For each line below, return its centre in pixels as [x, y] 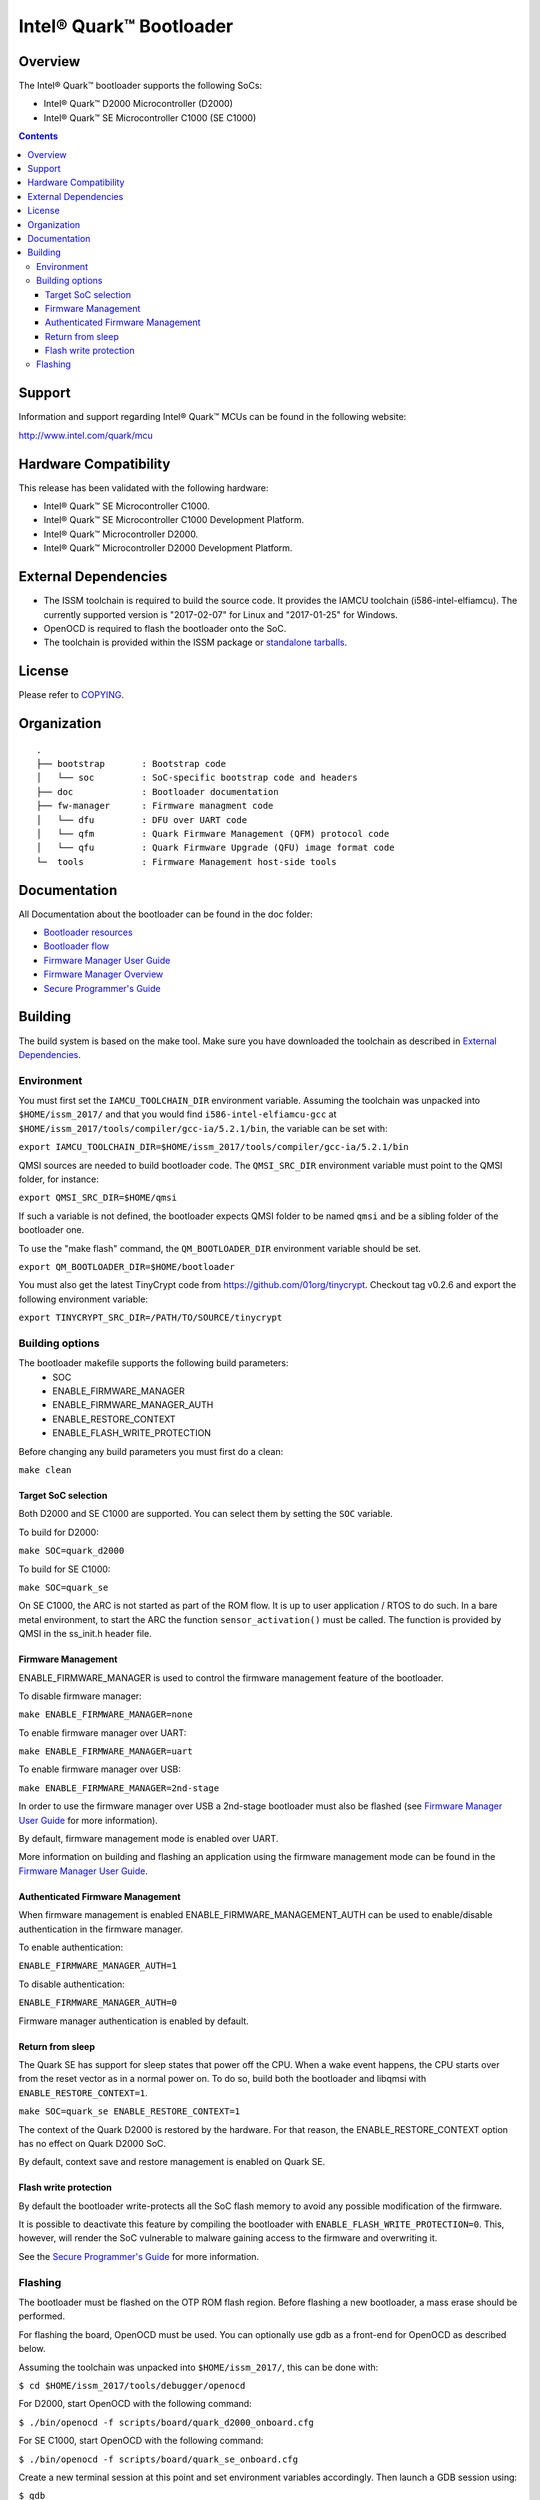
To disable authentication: [71, 1984]
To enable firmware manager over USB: [100, 1769]
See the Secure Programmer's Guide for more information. [139, 2256]
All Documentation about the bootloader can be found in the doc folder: [166, 914]
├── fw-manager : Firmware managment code [155, 806]
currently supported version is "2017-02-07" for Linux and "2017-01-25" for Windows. [221, 614]
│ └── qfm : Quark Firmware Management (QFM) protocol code [213, 833]
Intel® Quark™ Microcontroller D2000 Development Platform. [168, 548]
